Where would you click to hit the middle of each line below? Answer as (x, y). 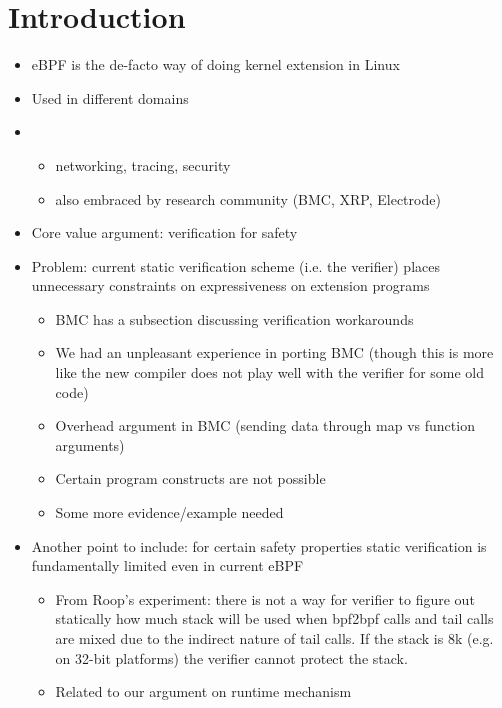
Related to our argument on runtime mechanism (203, 691)
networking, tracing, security (143, 164)
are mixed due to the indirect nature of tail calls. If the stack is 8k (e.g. (274, 638)
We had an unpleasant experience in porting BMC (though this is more (274, 352)
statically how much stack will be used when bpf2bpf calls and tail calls (274, 618)
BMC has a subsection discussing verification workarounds (234, 318)
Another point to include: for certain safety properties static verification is (259, 545)
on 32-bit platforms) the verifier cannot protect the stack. (231, 657)
